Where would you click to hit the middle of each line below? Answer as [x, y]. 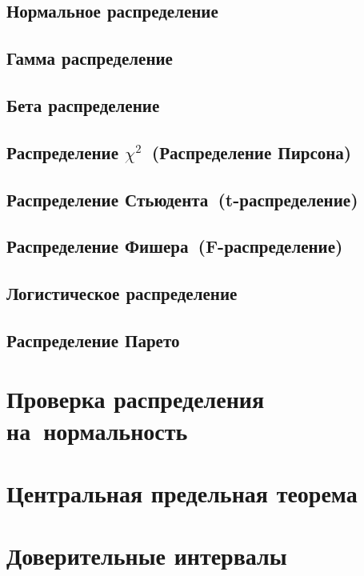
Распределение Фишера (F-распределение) [175, 246]
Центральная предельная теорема [182, 493]
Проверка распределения [136, 399]
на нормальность [97, 430]
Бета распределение [83, 104]
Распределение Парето [93, 340]
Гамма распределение [90, 58]
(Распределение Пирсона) [252, 152]
